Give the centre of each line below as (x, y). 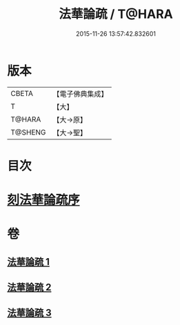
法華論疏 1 (29, 262)
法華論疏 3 (29, 313)
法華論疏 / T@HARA (116, 14)
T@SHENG (28, 132)
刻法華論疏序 (44, 200)
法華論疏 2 (29, 287)
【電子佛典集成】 (80, 94)
